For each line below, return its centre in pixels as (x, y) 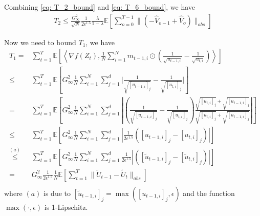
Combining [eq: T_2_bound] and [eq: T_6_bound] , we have (100, 7)
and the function (209, 193)
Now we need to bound (40, 42)
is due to (57, 193)
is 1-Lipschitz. (66, 207)
